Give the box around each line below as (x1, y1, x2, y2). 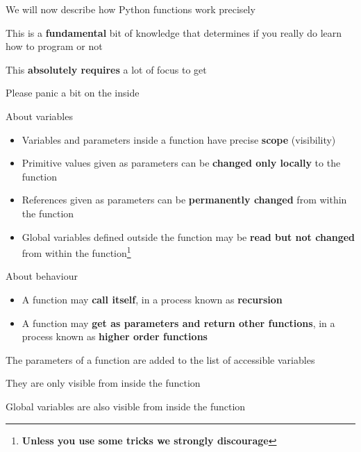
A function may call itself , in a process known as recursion (22, 292, 283, 306)
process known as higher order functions (22, 329, 208, 344)
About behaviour (6, 269, 78, 283)
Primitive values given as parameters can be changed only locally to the (22, 156, 341, 170)
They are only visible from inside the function (6, 376, 201, 390)
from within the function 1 (22, 244, 131, 260)
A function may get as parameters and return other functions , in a (22, 315, 335, 330)
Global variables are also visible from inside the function (6, 399, 246, 413)
